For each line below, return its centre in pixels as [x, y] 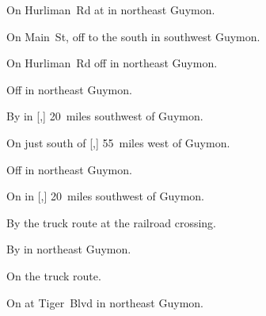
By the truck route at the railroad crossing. [111, 222]
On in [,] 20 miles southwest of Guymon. [105, 196]
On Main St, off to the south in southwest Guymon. [133, 36]
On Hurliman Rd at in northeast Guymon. [111, 10]
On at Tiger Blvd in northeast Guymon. [105, 302]
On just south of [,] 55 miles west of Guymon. [118, 142]
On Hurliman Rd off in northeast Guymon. [112, 63]
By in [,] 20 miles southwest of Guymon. [105, 116]
